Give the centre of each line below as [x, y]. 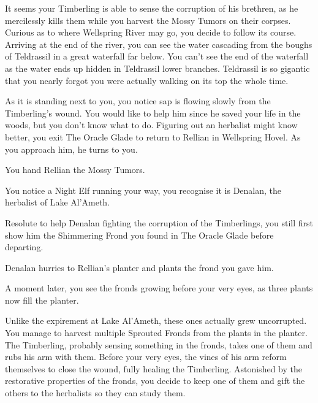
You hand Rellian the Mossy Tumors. [75, 170]
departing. [24, 247]
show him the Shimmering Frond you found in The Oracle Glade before [139, 235]
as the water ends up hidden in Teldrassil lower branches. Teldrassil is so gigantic [157, 68]
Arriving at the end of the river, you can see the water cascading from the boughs [159, 44]
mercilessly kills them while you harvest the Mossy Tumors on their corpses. [148, 20]
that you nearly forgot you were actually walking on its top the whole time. [147, 80]
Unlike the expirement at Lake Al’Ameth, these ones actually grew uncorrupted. [156, 320]
